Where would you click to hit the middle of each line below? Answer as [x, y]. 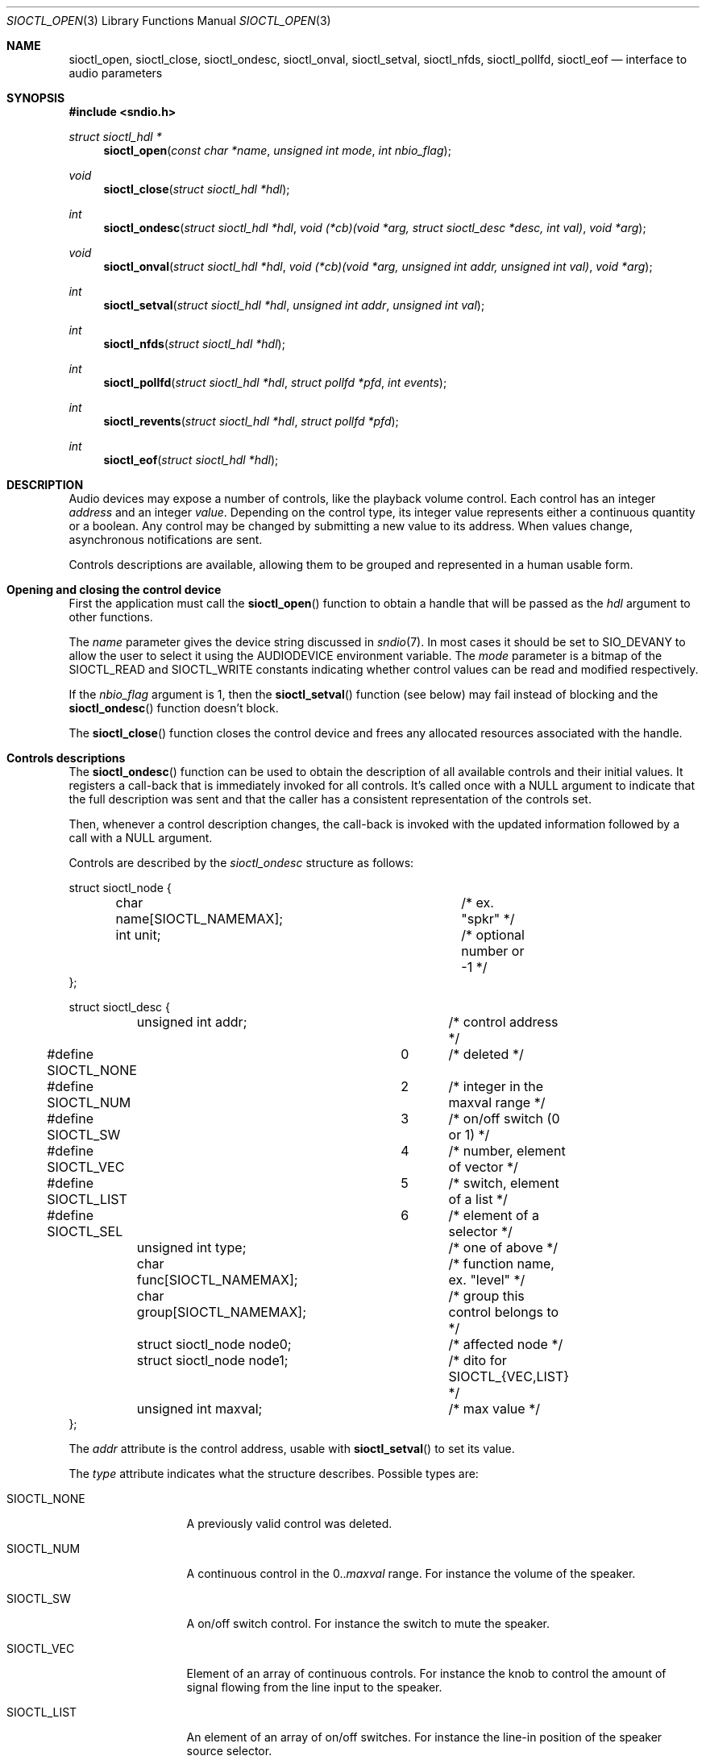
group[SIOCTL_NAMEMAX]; [222, 1312]
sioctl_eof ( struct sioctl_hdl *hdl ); [191, 460]
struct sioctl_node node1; [212, 1360]
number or [493, 951]
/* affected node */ [506, 1344]
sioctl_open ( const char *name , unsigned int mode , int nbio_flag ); [277, 150]
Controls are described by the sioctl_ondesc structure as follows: [241, 863]
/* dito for [478, 1360]
